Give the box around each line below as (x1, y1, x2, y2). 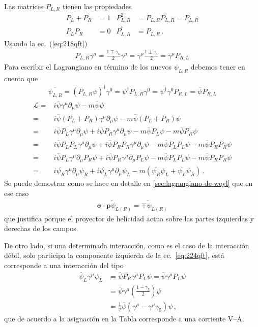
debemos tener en (190, 61, 245, 72)
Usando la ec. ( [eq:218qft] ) (4, 38, 88, 48)
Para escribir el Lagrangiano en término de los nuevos (4, 61, 172, 72)
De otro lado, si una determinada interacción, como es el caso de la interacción (4, 240, 249, 250)
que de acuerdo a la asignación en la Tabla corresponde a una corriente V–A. (4, 313, 244, 323)
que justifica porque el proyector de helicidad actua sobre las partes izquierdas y (4, 213, 254, 223)
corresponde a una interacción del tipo (4, 259, 124, 270)
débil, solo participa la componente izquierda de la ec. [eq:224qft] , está (4, 250, 224, 260)
